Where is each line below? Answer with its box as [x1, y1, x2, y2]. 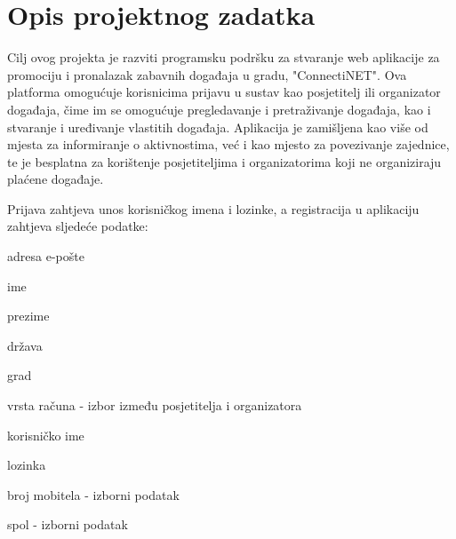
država [7, 336, 43, 354]
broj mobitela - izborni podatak [7, 485, 180, 503]
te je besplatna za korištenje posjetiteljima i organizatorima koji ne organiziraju [7, 152, 442, 170]
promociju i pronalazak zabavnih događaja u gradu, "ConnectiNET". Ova [7, 65, 407, 83]
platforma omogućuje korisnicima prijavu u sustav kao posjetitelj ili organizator [7, 83, 441, 101]
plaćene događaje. [7, 170, 104, 188]
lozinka [7, 456, 46, 474]
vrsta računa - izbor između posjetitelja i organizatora [7, 396, 302, 415]
